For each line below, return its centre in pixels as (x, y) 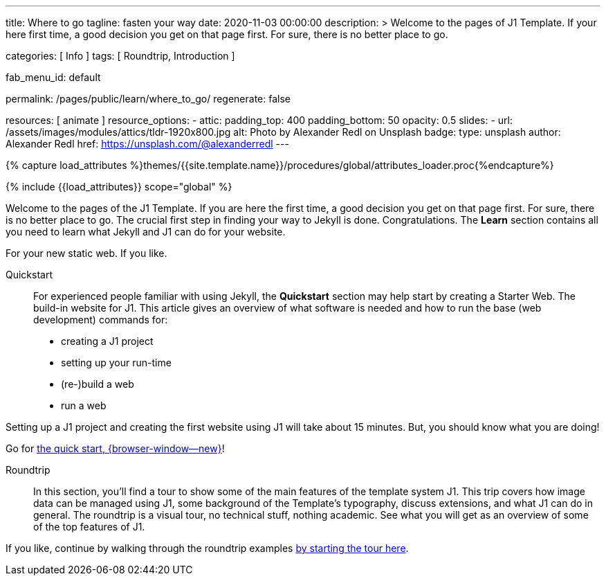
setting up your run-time (116, 363)
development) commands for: (101, 320)
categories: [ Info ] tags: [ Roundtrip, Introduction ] (120, 56)
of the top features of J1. (89, 527)
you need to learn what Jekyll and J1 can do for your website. (146, 232)
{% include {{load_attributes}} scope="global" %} (119, 187)
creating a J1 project (107, 341)
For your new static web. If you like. (86, 253)
